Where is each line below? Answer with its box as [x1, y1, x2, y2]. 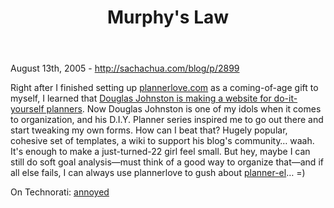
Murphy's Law [106, 6, 230, 29]
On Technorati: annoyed [10, 186, 110, 198]
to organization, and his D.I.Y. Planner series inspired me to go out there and [10, 114, 324, 126]
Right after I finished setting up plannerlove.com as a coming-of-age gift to [10, 82, 319, 94]
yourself [10, 103, 45, 115]
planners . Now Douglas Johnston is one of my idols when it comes [46, 103, 322, 115]
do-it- [273, 92, 298, 105]
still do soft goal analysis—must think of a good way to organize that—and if [10, 156, 324, 168]
